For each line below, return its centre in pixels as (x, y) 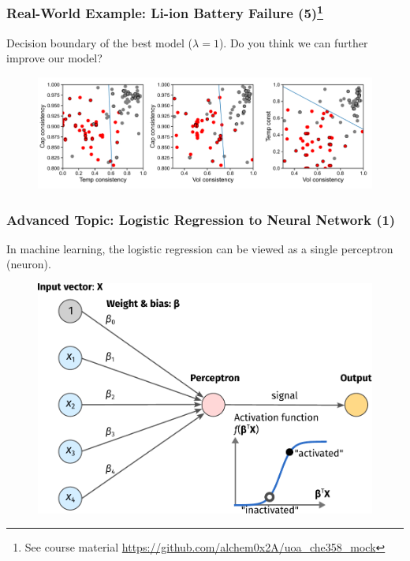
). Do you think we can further (293, 42)
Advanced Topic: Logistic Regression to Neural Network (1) (201, 219)
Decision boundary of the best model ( (100, 42)
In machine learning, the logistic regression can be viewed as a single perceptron (200, 248)
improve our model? (54, 58)
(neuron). (29, 264)
